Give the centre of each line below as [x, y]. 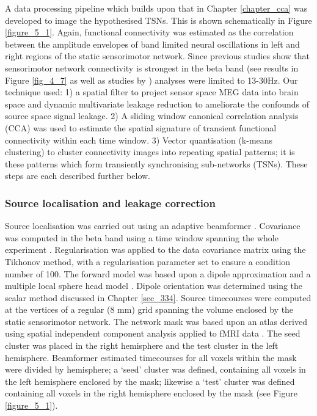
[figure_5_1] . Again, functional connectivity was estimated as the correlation [149, 32]
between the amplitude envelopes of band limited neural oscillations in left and [152, 44]
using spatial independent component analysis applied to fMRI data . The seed [153, 333]
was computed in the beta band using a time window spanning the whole [142, 237]
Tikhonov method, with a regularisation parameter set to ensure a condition [148, 261]
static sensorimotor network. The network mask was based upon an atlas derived [156, 321]
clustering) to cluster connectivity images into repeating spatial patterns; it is [150, 152]
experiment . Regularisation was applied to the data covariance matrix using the [155, 250]
